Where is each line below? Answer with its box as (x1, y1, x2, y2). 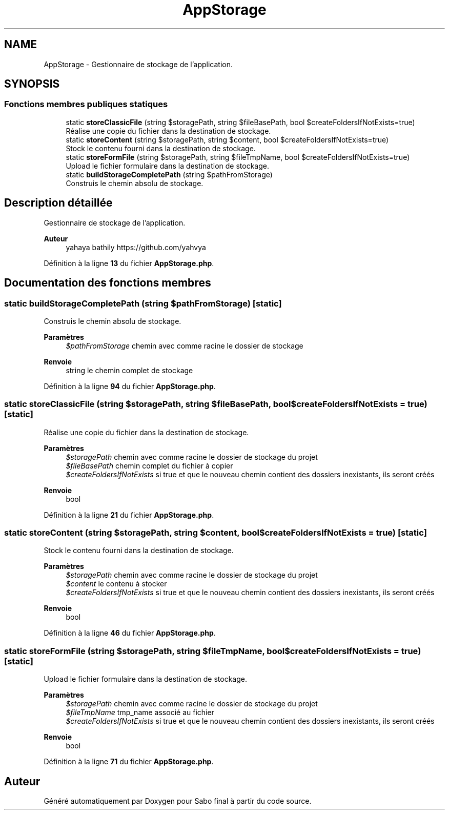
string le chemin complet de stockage (66, 365, 193, 375)
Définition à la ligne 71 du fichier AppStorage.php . (44, 757, 214, 766)
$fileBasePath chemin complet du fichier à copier (66, 461, 233, 470)
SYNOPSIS (4, 77, 60, 91)
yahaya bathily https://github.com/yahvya (66, 242, 206, 252)
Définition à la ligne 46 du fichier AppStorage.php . (44, 628, 216, 638)
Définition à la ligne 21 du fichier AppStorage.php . (44, 510, 214, 519)
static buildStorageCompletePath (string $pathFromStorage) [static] (4, 298, 282, 309)
